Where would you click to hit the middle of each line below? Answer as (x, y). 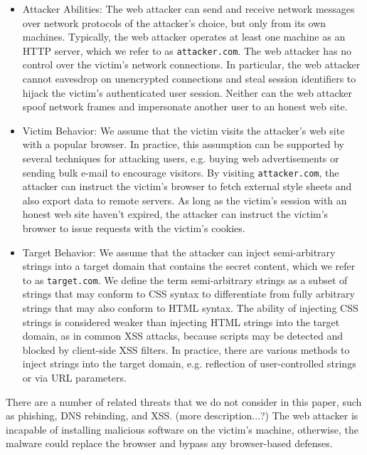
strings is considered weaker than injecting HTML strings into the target (181, 321)
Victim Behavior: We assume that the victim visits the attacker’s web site (183, 130)
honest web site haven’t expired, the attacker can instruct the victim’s (175, 214)
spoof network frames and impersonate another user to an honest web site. (185, 106)
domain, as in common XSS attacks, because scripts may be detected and (183, 336)
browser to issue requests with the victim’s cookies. (134, 228)
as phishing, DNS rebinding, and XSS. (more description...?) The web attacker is (182, 415)
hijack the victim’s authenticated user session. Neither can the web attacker (187, 92)
